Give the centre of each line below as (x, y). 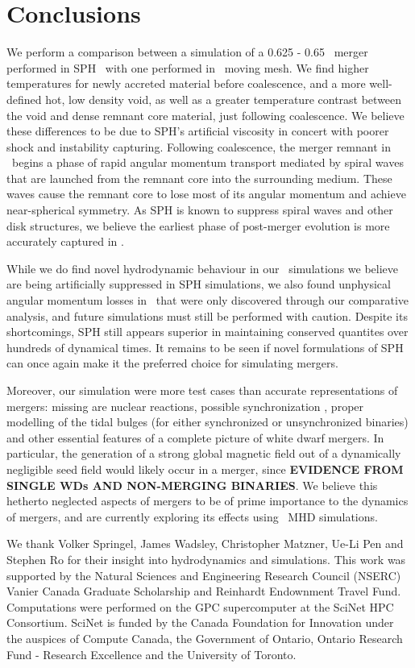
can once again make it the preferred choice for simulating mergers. (172, 363)
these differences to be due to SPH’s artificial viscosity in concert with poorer (198, 131)
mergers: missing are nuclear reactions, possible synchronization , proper (185, 406)
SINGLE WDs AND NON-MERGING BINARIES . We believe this (192, 485)
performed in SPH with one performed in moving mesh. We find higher (188, 67)
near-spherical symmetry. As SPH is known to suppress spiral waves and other (200, 210)
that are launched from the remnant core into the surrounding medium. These (199, 178)
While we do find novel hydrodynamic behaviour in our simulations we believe (203, 268)
